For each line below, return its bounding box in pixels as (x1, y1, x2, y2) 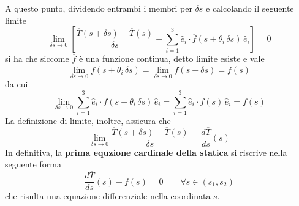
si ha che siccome (5, 52, 69, 65)
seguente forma (5, 158, 61, 171)
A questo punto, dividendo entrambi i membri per (5, 2, 192, 14)
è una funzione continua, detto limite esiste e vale (78, 52, 265, 65)
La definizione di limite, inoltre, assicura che (5, 114, 171, 127)
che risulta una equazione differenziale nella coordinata (5, 189, 211, 202)
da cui (5, 78, 28, 90)
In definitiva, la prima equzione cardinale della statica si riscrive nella (5, 145, 287, 158)
